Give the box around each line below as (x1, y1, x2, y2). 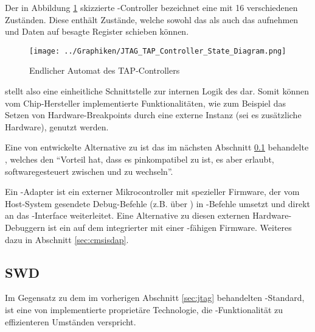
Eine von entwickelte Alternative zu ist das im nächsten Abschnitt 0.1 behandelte (5, 141, 309, 154)
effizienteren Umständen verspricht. (5, 315, 136, 328)
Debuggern (5, 221, 45, 233)
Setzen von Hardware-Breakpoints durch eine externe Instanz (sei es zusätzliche (5, 108, 302, 121)
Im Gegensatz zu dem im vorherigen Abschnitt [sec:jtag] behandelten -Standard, (5, 291, 305, 304)
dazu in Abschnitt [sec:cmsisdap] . (5, 233, 129, 245)
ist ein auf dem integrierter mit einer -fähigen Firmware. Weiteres (47, 221, 292, 233)
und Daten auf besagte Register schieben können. (5, 25, 189, 38)
